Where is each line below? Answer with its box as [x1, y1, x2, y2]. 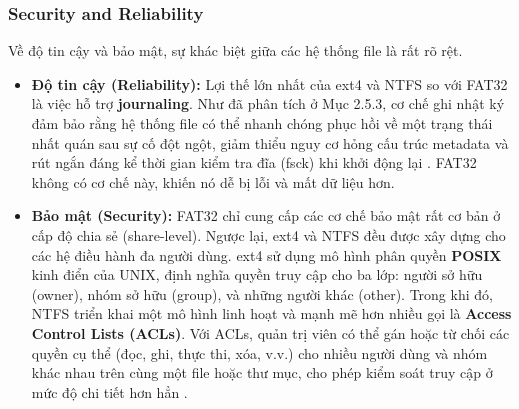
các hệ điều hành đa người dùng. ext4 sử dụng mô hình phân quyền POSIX [31, 244, 502, 265]
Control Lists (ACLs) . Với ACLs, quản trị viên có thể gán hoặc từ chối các [31, 322, 510, 343]
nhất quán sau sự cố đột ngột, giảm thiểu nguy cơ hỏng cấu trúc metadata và [31, 132, 509, 153]
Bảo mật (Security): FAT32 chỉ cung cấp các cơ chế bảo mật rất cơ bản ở [31, 205, 501, 226]
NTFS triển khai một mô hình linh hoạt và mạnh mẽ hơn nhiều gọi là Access [31, 303, 512, 324]
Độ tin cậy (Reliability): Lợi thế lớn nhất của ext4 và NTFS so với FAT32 [31, 73, 508, 94]
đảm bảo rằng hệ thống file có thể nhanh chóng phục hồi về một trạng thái [31, 113, 493, 133]
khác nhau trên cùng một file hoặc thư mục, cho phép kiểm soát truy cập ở [31, 362, 493, 383]
